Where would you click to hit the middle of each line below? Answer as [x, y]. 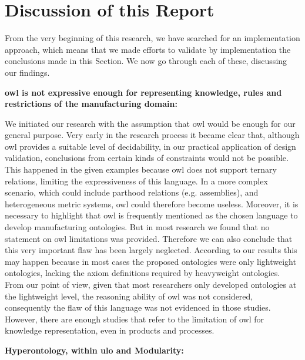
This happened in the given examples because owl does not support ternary [141, 169]
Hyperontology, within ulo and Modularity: [94, 350]
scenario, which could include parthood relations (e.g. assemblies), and [132, 192]
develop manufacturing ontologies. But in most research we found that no [137, 227]
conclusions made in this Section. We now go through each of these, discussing [146, 61]
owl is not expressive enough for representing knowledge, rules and [143, 92]
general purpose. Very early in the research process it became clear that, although [152, 135]
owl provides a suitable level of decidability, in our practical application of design [150, 146]
